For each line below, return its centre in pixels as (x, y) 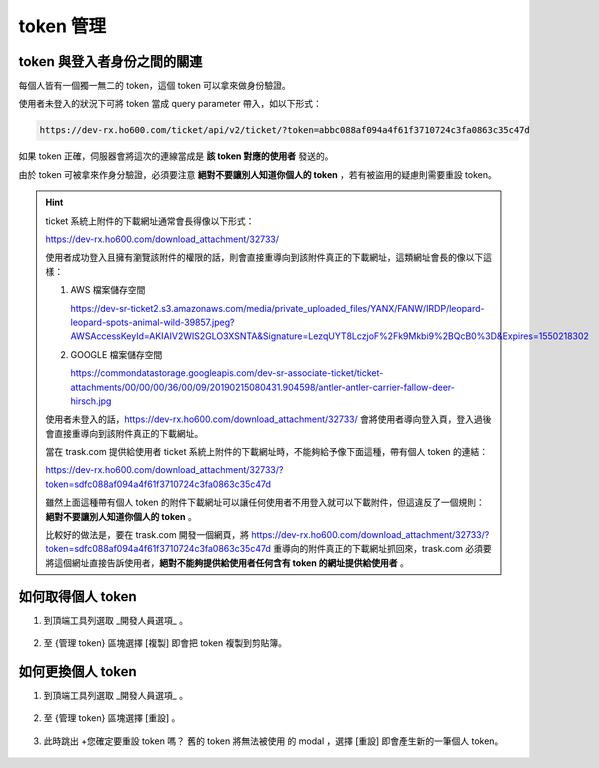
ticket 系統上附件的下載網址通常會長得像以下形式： (150, 221)
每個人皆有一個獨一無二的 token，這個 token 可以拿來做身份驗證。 (155, 86)
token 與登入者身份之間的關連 (110, 61)
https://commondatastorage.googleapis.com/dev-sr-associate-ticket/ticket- (227, 373)
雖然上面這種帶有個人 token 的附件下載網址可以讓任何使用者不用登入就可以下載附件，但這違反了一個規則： (265, 502)
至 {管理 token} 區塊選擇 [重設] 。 (112, 718)
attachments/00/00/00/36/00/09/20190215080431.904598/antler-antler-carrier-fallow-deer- (262, 387)
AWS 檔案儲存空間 (108, 290)
